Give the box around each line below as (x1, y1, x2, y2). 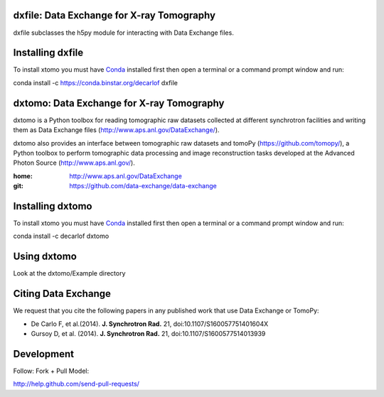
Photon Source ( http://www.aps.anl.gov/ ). (13, 158, 135, 167)
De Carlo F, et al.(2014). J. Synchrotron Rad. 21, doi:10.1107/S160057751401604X (31, 320, 269, 328)
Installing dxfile (13, 47, 84, 59)
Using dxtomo (13, 251, 78, 263)
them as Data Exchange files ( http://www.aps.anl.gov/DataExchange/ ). (13, 126, 220, 134)
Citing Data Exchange (13, 288, 112, 300)
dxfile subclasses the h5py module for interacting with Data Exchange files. (13, 28, 234, 37)
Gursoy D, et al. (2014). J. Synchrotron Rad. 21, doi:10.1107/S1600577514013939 (31, 329, 266, 337)
